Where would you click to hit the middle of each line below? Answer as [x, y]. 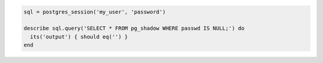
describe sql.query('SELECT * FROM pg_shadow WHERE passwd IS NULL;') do [134, 29]
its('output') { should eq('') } [79, 37]
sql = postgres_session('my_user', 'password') [95, 12]
